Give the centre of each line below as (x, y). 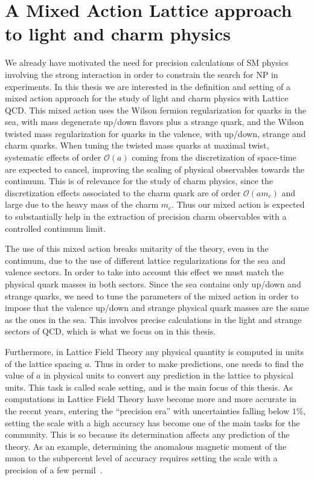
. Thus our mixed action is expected (238, 204)
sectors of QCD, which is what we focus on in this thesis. (111, 331)
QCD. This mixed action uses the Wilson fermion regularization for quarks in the (155, 110)
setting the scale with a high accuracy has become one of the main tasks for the (152, 422)
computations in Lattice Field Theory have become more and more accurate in (151, 399)
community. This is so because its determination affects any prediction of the (147, 434)
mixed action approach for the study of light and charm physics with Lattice (147, 98)
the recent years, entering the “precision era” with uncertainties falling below (147, 410)
